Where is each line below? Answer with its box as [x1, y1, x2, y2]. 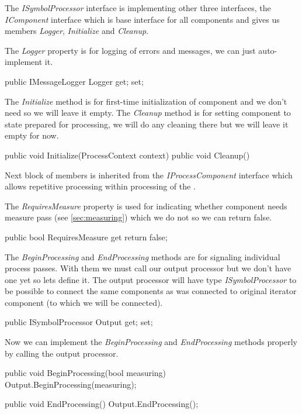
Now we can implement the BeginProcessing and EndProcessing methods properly [5, 336, 297, 348]
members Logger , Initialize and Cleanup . [5, 25, 149, 37]
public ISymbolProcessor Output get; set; [5, 316, 153, 328]
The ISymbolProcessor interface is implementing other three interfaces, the [5, 2, 271, 13]
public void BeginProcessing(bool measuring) [5, 367, 166, 379]
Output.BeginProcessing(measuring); [5, 378, 137, 390]
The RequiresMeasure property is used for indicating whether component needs [5, 199, 287, 212]
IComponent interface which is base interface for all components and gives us [5, 13, 280, 25]
